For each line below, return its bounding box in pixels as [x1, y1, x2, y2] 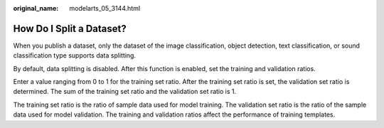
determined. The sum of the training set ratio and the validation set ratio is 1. [13, 87, 237, 96]
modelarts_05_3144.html [69, 4, 141, 12]
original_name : [13, 4, 59, 12]
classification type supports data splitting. [13, 51, 137, 60]
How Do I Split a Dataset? [13, 22, 127, 35]
